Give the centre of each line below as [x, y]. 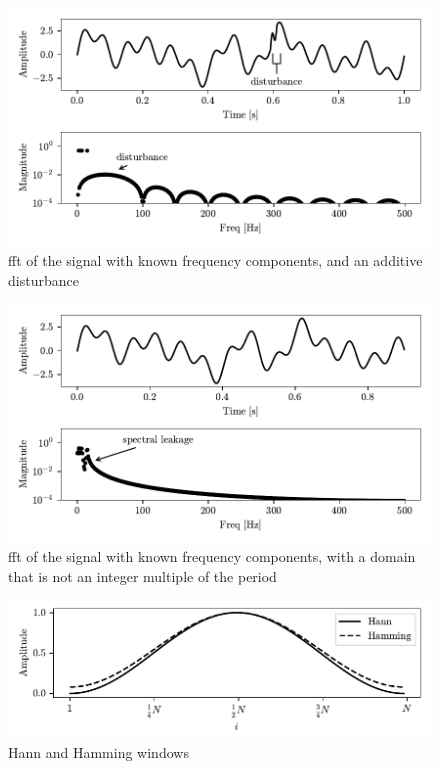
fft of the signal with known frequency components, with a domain [212, 556]
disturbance [43, 279]
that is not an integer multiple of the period [142, 575]
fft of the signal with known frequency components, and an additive [215, 259]
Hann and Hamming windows [98, 752]
